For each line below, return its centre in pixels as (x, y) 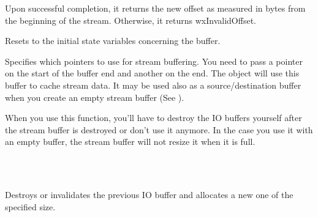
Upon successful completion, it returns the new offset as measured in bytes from (155, 8)
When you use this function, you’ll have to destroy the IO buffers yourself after (153, 118)
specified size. (30, 206)
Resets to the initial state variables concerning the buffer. (113, 41)
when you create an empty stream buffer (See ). (95, 97)
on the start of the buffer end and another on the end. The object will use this (152, 73)
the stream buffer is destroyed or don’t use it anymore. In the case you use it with (159, 129)
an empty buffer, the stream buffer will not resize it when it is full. (130, 142)
